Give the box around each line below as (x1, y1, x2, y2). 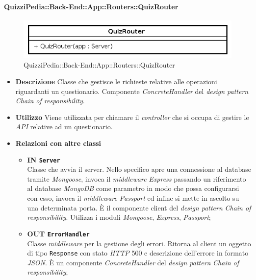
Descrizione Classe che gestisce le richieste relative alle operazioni (15, 76, 217, 87)
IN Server (27, 154, 60, 164)
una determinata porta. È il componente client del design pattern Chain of (27, 202, 251, 212)
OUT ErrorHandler (27, 228, 90, 238)
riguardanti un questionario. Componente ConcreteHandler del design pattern (15, 86, 249, 96)
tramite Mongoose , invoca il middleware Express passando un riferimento (27, 173, 246, 184)
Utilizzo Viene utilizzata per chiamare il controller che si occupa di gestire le (15, 112, 249, 122)
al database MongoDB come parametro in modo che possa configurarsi (27, 183, 239, 193)
